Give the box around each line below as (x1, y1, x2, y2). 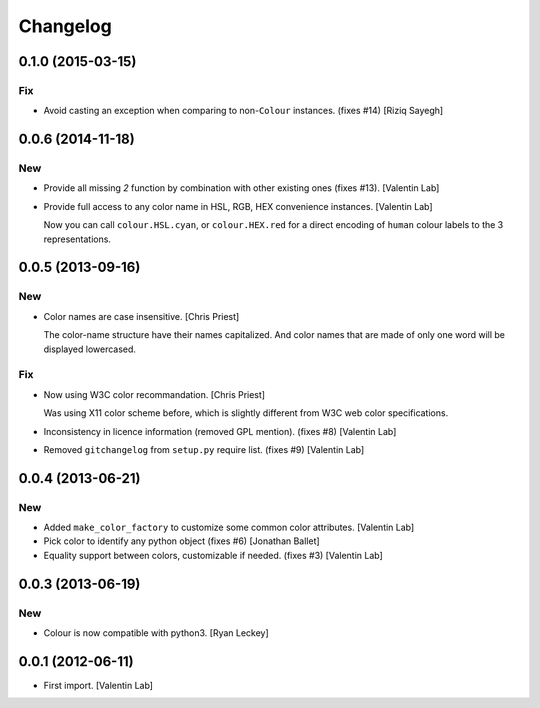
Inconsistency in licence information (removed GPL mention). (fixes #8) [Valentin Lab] (43, 425, 397, 437)
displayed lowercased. (43, 343, 137, 355)
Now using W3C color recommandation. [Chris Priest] (43, 388, 265, 400)
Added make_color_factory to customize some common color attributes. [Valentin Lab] (43, 521, 415, 534)
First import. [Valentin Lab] (43, 679, 154, 691)
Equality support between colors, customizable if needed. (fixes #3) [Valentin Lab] (43, 549, 384, 561)
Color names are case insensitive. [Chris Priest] (43, 310, 240, 322)
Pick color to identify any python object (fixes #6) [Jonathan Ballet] (43, 535, 320, 547)
